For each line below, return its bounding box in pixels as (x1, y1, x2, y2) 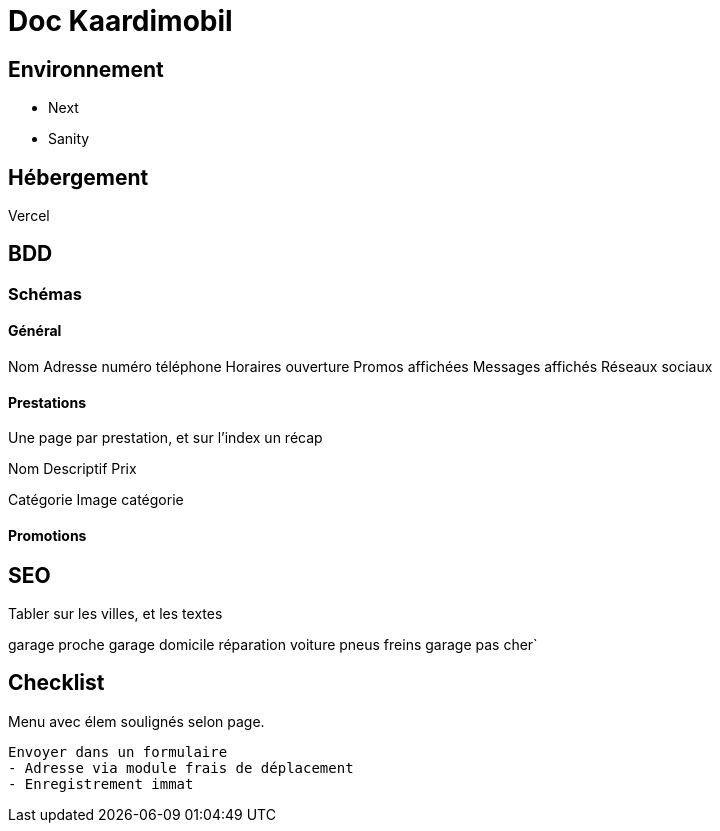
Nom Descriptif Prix (8, 460, 137, 478)
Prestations (8, 393, 86, 411)
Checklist (8, 670, 105, 696)
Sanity (48, 130, 90, 148)
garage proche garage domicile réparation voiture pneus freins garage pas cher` (8, 635, 538, 653)
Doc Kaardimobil (8, 4, 233, 38)
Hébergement (8, 164, 149, 190)
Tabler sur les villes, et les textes (8, 604, 223, 622)
